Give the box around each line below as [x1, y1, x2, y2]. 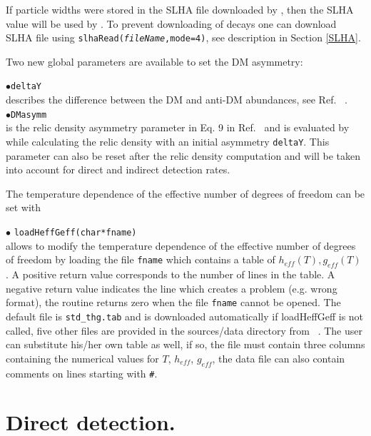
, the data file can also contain [212, 350, 345, 365]
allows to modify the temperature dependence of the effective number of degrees [6, 238, 356, 253]
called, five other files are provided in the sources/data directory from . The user [6, 323, 362, 338]
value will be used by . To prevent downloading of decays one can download [6, 16, 337, 31]
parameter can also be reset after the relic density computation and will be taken [6, 148, 361, 163]
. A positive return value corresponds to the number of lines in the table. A [6, 267, 335, 282]
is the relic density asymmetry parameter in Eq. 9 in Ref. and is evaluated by [6, 120, 350, 135]
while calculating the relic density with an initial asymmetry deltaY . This [6, 133, 330, 148]
